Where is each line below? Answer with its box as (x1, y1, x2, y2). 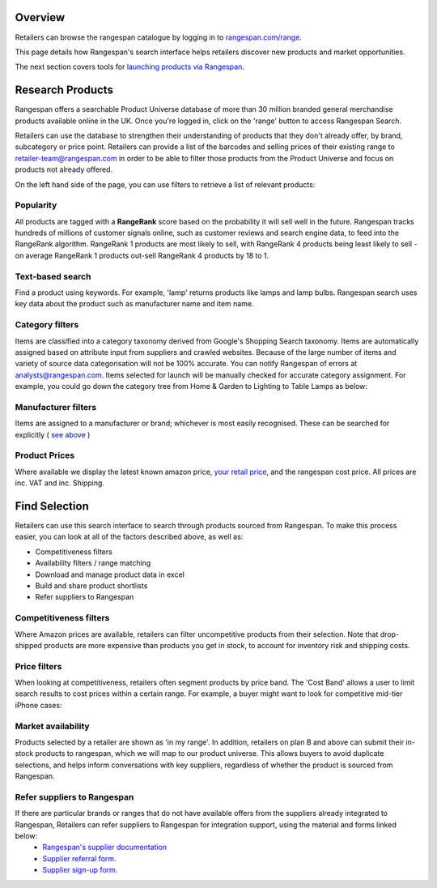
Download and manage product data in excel (35, 570, 185, 579)
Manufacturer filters (15, 401, 97, 412)
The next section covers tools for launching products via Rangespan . (15, 62, 244, 72)
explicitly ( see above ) (15, 429, 91, 439)
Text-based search (15, 271, 91, 282)
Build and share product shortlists (35, 581, 148, 591)
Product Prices (15, 450, 75, 461)
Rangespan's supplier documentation (42, 843, 168, 852)
